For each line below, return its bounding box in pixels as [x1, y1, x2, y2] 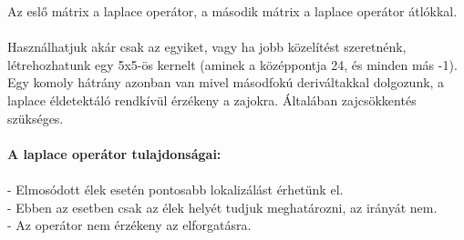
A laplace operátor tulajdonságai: [7, 144, 222, 163]
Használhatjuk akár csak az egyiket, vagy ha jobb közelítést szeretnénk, [7, 37, 407, 56]
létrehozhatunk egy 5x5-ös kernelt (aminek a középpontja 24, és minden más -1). [7, 55, 458, 74]
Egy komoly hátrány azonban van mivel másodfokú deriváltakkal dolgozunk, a [7, 73, 445, 92]
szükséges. [7, 108, 64, 127]
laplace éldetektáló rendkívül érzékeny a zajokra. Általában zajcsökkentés [7, 90, 417, 109]
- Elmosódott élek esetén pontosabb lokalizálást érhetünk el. [7, 179, 344, 198]
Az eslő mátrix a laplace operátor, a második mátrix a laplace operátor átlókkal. [7, 2, 458, 20]
